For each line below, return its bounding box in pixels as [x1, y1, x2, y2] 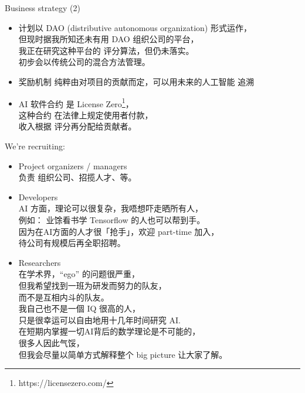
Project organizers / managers [18, 159, 127, 172]
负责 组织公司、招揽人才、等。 [18, 171, 137, 183]
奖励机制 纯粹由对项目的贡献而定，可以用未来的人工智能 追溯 [18, 75, 255, 87]
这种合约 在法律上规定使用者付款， [18, 108, 153, 121]
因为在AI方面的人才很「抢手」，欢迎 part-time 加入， [18, 225, 219, 237]
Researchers [18, 256, 61, 268]
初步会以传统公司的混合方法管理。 [18, 56, 150, 68]
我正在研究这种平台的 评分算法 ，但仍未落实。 [18, 44, 194, 56]
